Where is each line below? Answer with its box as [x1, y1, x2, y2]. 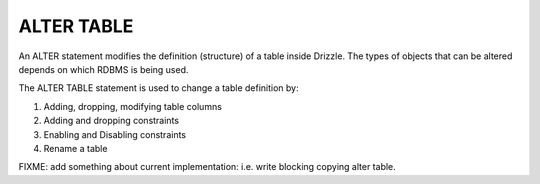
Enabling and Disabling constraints [43, 128, 187, 140]
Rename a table [43, 142, 108, 154]
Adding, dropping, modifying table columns [43, 100, 222, 112]
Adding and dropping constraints [43, 115, 180, 127]
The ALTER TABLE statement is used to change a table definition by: [18, 82, 299, 94]
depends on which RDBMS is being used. [18, 63, 189, 75]
